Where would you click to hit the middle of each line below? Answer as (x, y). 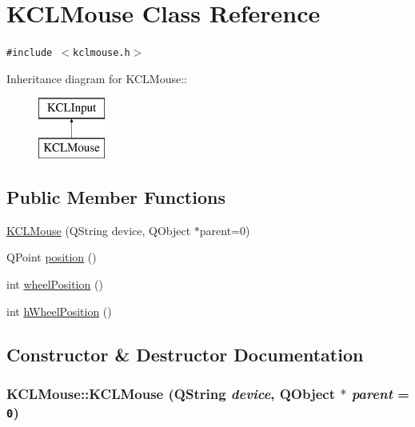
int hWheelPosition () (59, 311)
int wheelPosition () (55, 283)
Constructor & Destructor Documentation (185, 354)
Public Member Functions (116, 196)
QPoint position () (52, 257)
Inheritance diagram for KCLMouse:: (97, 78)
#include (30, 53)
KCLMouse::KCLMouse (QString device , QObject (171, 393)
